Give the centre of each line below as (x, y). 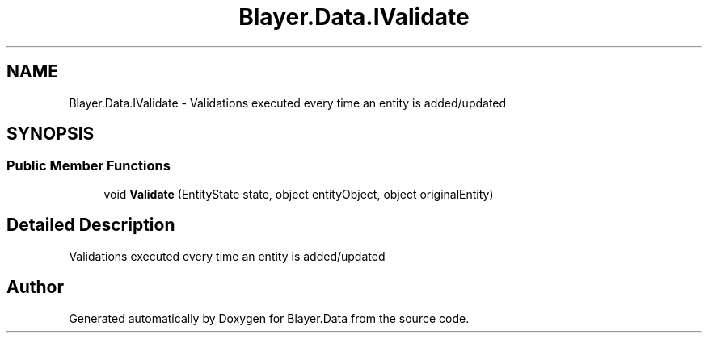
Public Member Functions (88, 166)
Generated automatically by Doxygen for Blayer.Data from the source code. (269, 318)
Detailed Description (91, 225)
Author (35, 287)
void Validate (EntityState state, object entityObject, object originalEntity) (299, 194)
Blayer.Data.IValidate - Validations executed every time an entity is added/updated (288, 103)
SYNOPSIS (51, 134)
